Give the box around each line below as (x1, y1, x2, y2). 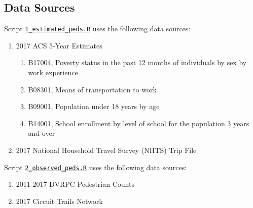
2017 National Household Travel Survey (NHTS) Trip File (16, 145, 197, 155)
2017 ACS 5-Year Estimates (16, 40, 102, 50)
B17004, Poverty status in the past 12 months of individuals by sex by (28, 57, 247, 68)
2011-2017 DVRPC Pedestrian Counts (16, 179, 134, 189)
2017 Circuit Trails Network (16, 195, 103, 206)
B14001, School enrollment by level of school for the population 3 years (28, 118, 249, 128)
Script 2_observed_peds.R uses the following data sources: (4, 162, 187, 172)
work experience (28, 67, 78, 78)
